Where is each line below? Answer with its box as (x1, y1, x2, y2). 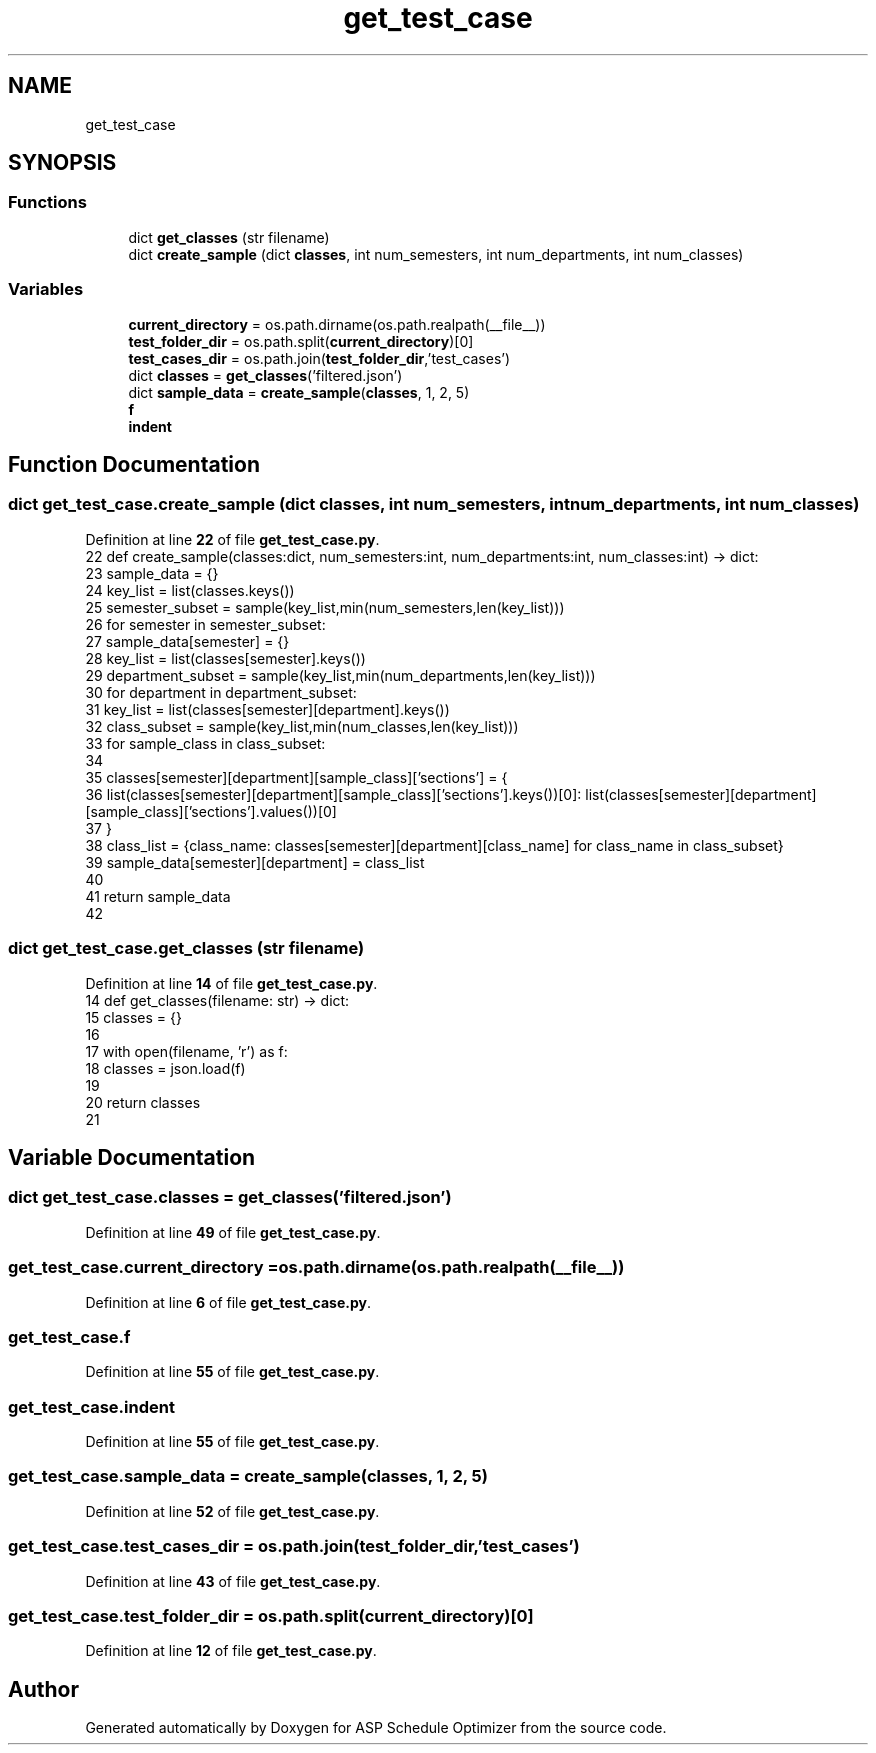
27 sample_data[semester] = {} (85, 632, 290, 650)
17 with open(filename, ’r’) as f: (85, 1042, 288, 1060)
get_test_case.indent (8, 1396, 175, 1417)
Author (8, 1676, 79, 1702)
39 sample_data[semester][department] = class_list (85, 853, 425, 871)
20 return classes (85, 1093, 201, 1111)
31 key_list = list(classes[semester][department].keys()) (85, 700, 450, 718)
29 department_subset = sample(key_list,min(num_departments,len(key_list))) (85, 666, 596, 684)
